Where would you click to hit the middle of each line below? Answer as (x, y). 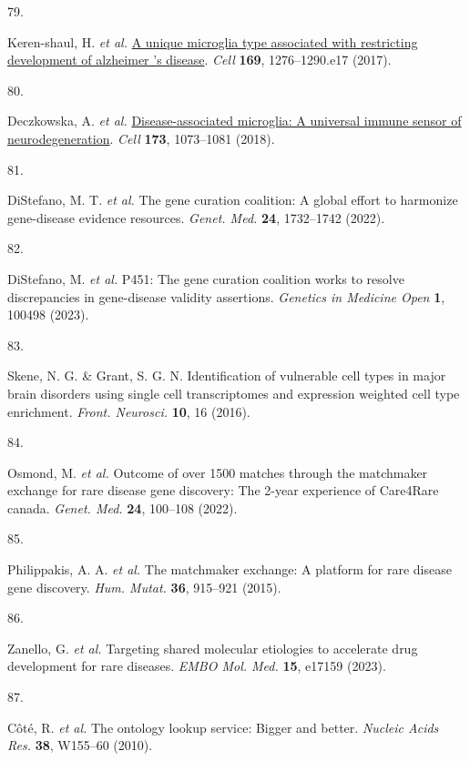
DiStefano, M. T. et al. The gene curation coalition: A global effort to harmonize (233, 200)
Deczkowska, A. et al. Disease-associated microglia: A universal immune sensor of (235, 121)
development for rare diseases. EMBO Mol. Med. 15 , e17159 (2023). (197, 666)
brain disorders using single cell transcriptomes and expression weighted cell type (234, 393)
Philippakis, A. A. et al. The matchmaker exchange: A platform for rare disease (230, 569)
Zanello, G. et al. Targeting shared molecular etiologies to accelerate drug (213, 648)
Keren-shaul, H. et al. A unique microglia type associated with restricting (213, 41)
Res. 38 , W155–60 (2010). (80, 745)
